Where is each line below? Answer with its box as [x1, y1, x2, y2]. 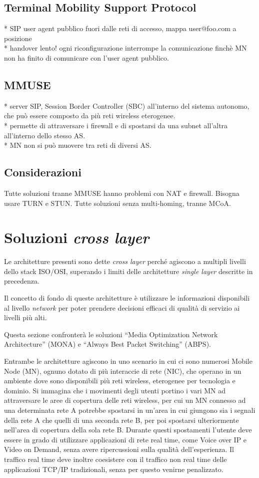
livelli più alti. [4, 312, 47, 323]
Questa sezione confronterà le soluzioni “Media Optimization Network [4, 329, 218, 339]
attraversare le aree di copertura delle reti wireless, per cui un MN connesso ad [4, 395, 246, 405]
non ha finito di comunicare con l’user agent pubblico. [4, 52, 169, 63]
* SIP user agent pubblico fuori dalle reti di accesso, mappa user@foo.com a [4, 23, 236, 34]
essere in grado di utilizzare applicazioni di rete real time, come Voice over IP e [4, 434, 247, 444]
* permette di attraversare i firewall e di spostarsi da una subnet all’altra [4, 120, 228, 130]
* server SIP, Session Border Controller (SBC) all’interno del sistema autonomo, [4, 100, 249, 111]
